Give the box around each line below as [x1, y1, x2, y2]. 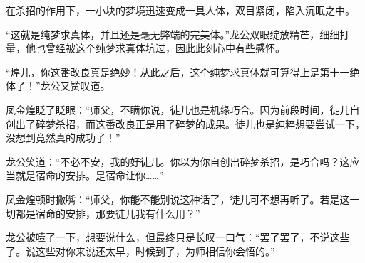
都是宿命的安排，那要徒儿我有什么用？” [15, 205, 200, 220]
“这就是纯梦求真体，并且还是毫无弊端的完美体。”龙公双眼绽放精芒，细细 [6, 26, 340, 41]
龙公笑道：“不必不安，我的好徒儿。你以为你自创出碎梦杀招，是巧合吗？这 [6, 154, 350, 168]
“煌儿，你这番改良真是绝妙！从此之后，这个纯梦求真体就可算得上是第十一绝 [6, 64, 360, 79]
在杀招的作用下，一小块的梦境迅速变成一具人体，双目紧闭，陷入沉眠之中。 [6, 3, 355, 17]
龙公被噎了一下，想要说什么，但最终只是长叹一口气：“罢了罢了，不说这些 [6, 230, 350, 245]
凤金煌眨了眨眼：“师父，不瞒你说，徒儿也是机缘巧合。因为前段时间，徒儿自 [6, 102, 360, 117]
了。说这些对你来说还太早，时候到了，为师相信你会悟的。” [6, 243, 275, 258]
